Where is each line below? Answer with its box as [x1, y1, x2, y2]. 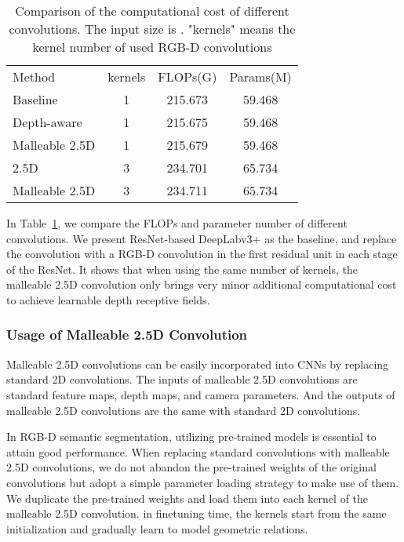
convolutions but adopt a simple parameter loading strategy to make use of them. [6, 474, 399, 490]
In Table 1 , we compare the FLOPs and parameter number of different [6, 215, 348, 231]
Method [13, 67, 56, 85]
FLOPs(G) [158, 67, 217, 85]
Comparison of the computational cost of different [15, 2, 289, 20]
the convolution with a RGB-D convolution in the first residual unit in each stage [6, 246, 398, 262]
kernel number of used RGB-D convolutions [32, 38, 272, 56]
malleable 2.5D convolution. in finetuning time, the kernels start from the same [6, 505, 387, 522]
